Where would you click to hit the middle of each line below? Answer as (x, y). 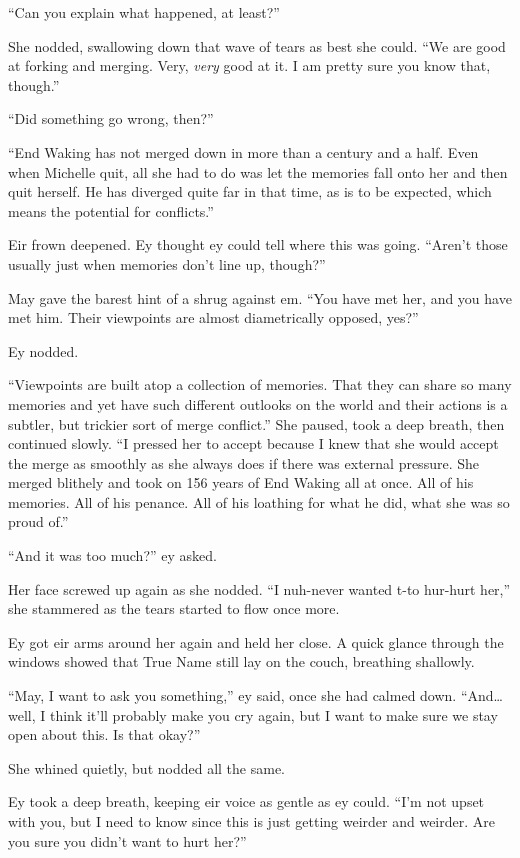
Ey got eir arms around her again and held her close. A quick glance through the (256, 641)
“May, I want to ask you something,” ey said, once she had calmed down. (232, 695)
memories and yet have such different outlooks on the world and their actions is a (258, 403)
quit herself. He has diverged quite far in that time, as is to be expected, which (250, 191)
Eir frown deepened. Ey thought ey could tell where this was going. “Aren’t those (258, 244)
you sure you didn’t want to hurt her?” (127, 840)
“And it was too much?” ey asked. (112, 555)
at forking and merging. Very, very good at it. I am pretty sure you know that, (249, 65)
